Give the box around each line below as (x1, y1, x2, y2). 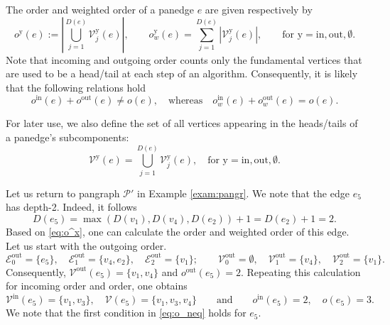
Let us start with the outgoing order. (6, 238, 167, 253)
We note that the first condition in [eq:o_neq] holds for (6, 305, 247, 320)
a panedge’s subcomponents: (6, 130, 129, 145)
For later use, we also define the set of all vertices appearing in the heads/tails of (6, 116, 358, 131)
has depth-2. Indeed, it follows (6, 199, 137, 214)
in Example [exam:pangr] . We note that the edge (137, 185, 350, 200)
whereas (168, 96, 203, 106)
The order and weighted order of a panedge (6, 2, 194, 16)
